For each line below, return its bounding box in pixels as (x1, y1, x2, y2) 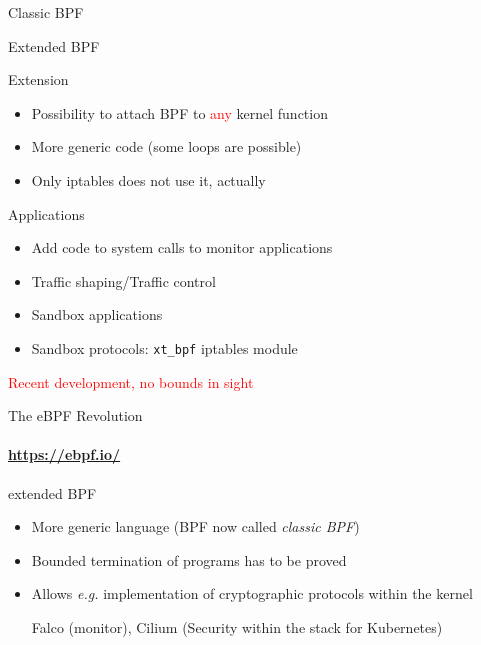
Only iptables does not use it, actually (31, 169, 266, 190)
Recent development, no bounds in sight (8, 371, 254, 392)
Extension (8, 69, 69, 90)
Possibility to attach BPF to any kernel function (31, 102, 328, 123)
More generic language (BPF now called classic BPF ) (31, 516, 360, 537)
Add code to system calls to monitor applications (31, 237, 333, 258)
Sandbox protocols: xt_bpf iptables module (31, 337, 298, 358)
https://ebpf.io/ (8, 444, 121, 465)
